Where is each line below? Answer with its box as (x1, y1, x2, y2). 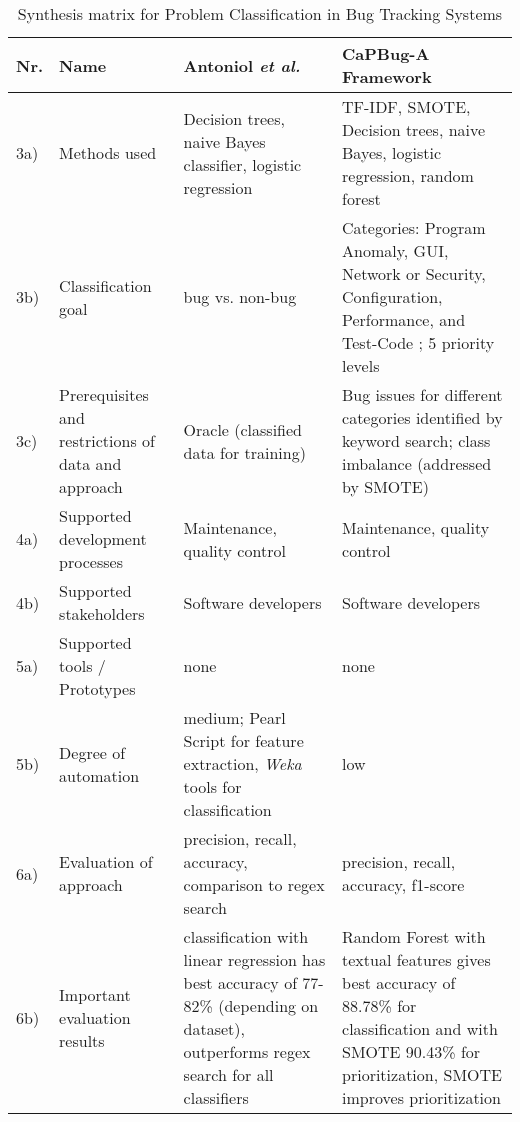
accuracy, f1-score (342, 873, 465, 896)
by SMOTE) (342, 475, 429, 498)
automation (59, 763, 140, 787)
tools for (183, 775, 242, 798)
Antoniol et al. (183, 53, 301, 77)
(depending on (218, 994, 319, 1017)
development (59, 527, 147, 550)
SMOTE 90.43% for (342, 1040, 481, 1063)
